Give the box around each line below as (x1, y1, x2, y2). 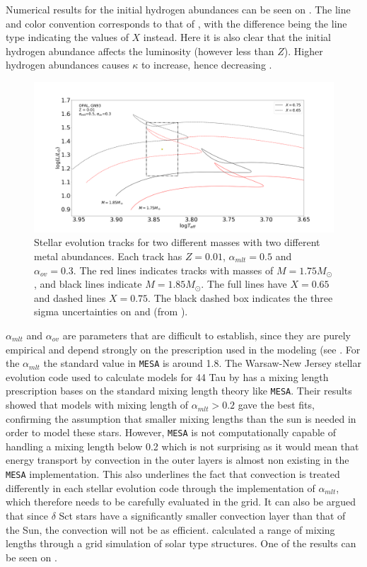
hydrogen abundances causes (6, 57, 129, 72)
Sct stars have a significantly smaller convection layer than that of (59, 508, 346, 522)
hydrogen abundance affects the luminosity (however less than (6, 43, 274, 58)
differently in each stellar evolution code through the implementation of (6, 480, 315, 495)
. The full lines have (201, 276, 287, 291)
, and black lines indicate (34, 276, 142, 291)
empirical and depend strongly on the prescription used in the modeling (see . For (6, 341, 361, 356)
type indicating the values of (6, 30, 129, 45)
